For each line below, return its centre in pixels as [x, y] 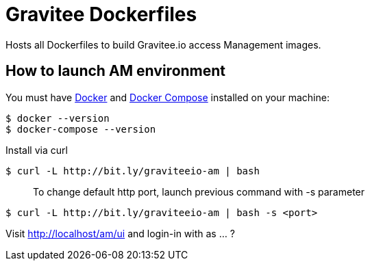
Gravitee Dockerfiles [101, 14]
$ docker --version [58, 118]
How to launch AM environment [116, 71]
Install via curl [37, 150]
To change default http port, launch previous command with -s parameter [199, 191]
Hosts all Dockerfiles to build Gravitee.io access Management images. [163, 44]
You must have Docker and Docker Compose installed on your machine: [168, 97]
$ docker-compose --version [81, 129]
